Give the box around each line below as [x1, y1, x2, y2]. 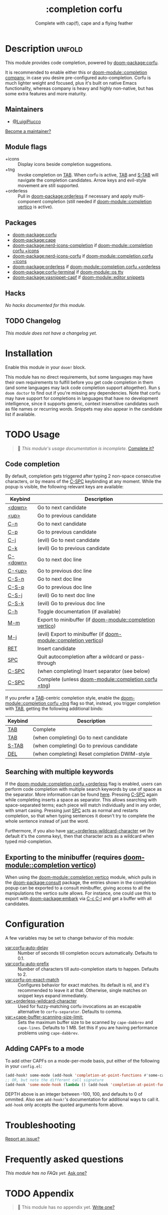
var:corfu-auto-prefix [5, 961, 49, 966]
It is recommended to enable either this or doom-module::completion [5, 69, 147, 75]
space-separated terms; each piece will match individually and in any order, [5, 802, 161, 808]
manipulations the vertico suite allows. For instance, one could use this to [5, 890, 156, 896]
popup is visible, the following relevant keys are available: [5, 484, 124, 490]
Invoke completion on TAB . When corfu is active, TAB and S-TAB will [17, 172, 158, 178]
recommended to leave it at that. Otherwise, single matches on [17, 987, 147, 993]
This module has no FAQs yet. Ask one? [5, 1170, 87, 1176]
